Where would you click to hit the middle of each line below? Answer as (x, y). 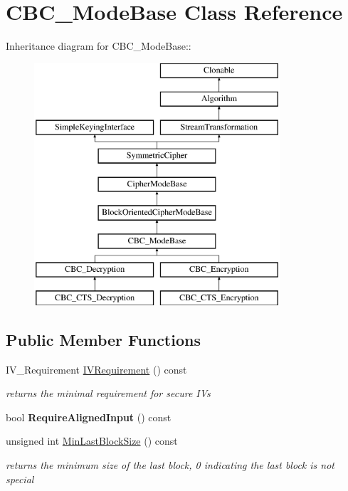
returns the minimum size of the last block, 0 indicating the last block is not (170, 465)
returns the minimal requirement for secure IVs (108, 393)
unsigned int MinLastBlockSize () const (92, 441)
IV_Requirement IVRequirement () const (96, 369)
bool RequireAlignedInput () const (89, 417)
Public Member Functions (103, 339)
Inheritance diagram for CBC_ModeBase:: (99, 46)
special (20, 479)
